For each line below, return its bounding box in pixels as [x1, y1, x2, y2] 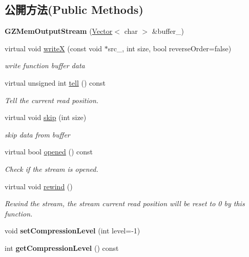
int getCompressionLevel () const [5, 242, 119, 253]
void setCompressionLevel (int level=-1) [5, 225, 140, 236]
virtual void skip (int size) [5, 112, 87, 123]
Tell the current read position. [5, 94, 99, 105]
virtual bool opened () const [5, 146, 93, 157]
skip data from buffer [5, 129, 70, 140]
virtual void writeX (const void [5, 43, 102, 53]
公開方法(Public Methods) [5, 2, 143, 17]
